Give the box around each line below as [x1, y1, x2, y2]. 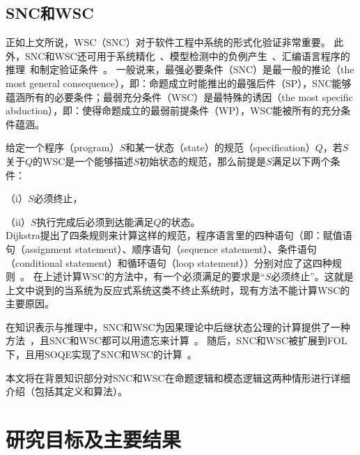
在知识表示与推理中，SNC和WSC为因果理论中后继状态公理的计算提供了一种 [6, 319, 350, 334]
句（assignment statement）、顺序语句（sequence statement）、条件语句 [6, 241, 317, 256]
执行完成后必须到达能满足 [36, 214, 154, 229]
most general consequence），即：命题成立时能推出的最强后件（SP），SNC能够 [6, 75, 352, 90]
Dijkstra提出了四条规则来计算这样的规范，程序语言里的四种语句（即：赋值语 [6, 228, 352, 242]
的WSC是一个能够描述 [33, 153, 134, 168]
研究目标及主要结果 [6, 425, 182, 454]
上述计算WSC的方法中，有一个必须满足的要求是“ [42, 269, 265, 284]
